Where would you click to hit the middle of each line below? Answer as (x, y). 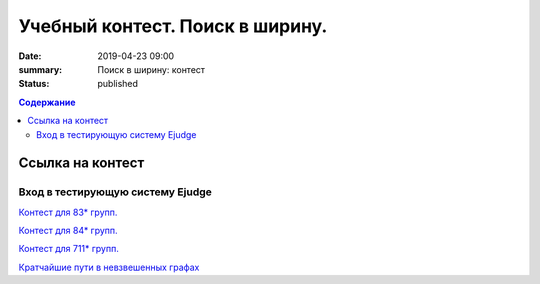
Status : (34, 84)
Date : (30, 56)
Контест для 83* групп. (68, 212)
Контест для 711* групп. (68, 249)
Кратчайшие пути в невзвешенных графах (109, 267)
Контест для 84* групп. (68, 231)
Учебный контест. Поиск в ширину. (173, 26)
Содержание (47, 102)
